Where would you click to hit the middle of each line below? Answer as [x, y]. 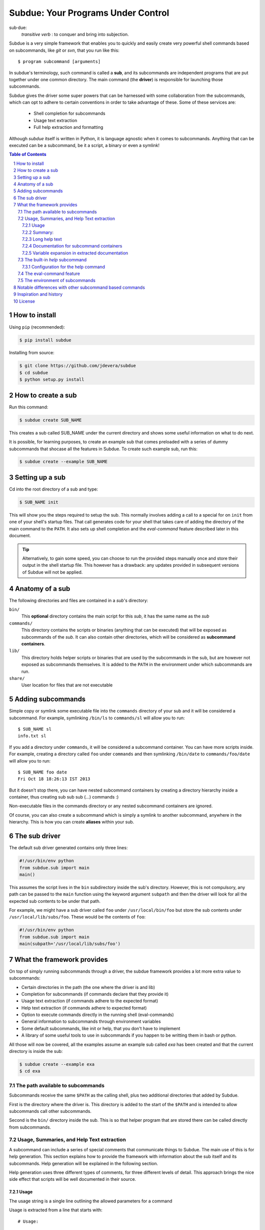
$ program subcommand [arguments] [59, 62]
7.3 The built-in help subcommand [52, 260]
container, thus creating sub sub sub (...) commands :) [64, 797]
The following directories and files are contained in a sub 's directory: [79, 600]
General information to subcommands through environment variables [91, 1021]
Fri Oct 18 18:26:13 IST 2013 [54, 779]
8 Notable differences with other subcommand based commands [79, 287]
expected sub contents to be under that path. [55, 901]
